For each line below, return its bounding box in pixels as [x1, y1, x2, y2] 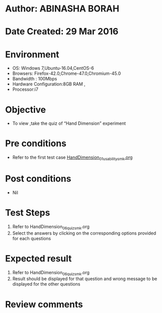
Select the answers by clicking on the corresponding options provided [12, 230, 157, 236]
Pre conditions [5, 138, 67, 149]
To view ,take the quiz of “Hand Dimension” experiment [12, 120, 126, 126]
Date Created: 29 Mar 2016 [5, 26, 119, 37]
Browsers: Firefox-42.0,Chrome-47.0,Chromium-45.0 [12, 70, 121, 76]
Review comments [5, 299, 83, 310]
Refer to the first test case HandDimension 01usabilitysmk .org [12, 154, 133, 161]
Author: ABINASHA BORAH [5, 3, 119, 14]
